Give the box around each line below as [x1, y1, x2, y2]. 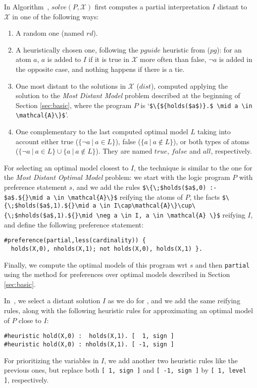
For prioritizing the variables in [4, 355, 99, 365]
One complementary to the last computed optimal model [15, 126, 188, 137]
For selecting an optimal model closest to [4, 162, 129, 172]
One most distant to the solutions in [15, 80, 126, 91]
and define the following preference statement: [4, 219, 144, 229]
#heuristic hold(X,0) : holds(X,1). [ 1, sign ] [4, 333, 174, 340]
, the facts [189, 191, 220, 202]
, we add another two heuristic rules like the [104, 355, 238, 365]
